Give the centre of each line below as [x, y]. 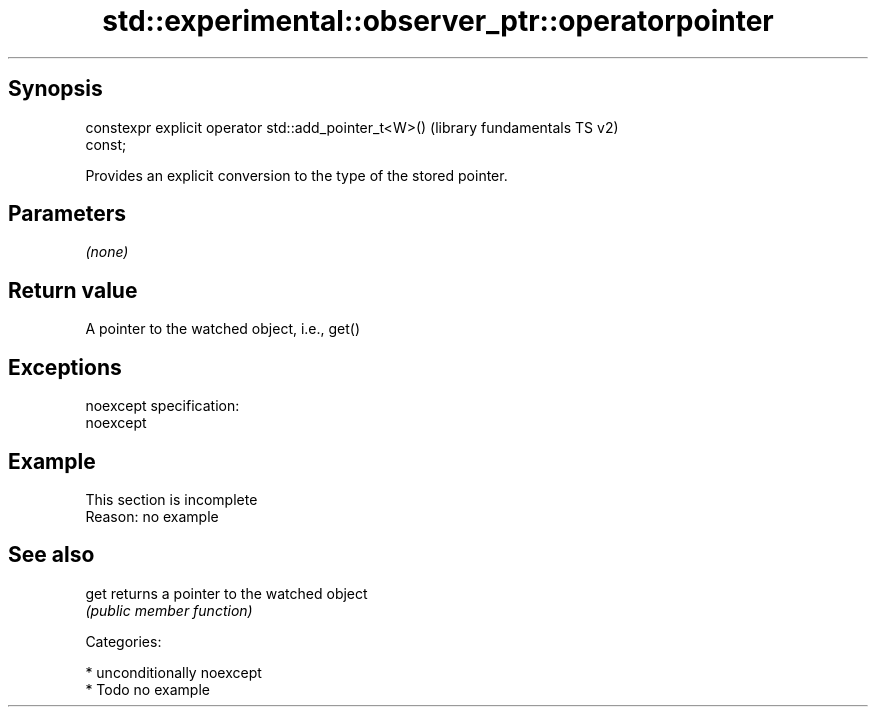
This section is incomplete [171, 499]
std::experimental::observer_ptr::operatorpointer [438, 21]
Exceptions [65, 367]
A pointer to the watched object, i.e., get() [223, 329]
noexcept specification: [162, 406]
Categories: [123, 641]
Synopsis [55, 89]
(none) [107, 252]
